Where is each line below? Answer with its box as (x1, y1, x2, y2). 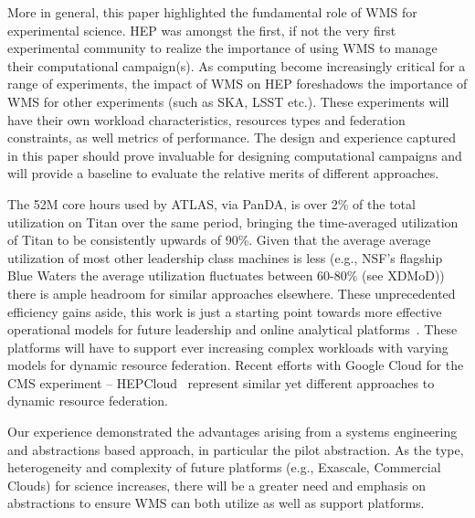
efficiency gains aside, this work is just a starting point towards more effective (7, 301, 442, 321)
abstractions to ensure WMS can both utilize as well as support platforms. (7, 493, 425, 513)
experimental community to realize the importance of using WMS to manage (7, 38, 438, 58)
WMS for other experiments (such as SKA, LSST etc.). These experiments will (7, 91, 449, 111)
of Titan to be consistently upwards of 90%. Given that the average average (7, 230, 431, 249)
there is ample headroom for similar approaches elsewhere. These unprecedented (7, 283, 456, 302)
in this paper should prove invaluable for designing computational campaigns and (7, 145, 462, 164)
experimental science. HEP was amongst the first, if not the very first (7, 20, 396, 39)
